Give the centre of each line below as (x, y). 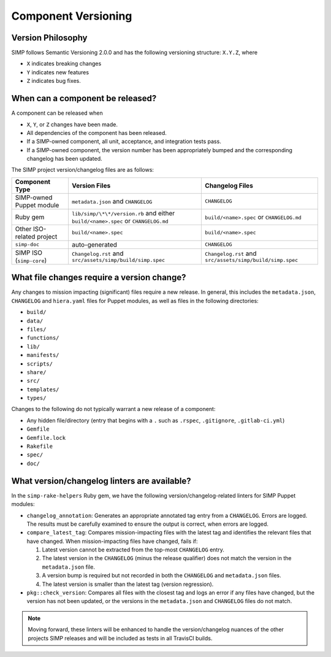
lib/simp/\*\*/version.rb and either (123, 213)
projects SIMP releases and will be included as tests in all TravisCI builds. (120, 638)
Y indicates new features (58, 72)
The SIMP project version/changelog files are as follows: (83, 170)
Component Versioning (72, 16)
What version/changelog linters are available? (101, 481)
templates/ (43, 389)
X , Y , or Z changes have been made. (72, 124)
